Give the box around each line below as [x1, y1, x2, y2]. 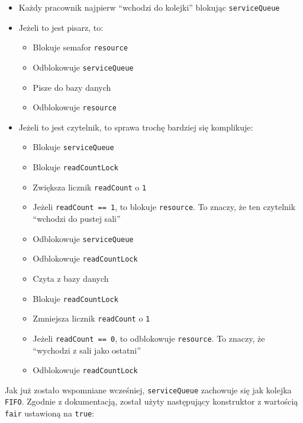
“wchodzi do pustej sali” [33, 212, 121, 225]
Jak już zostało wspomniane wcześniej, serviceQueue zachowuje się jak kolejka [5, 383, 292, 396]
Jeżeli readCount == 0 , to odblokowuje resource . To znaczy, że [33, 332, 265, 344]
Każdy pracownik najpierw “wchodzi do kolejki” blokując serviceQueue [18, 1, 280, 13]
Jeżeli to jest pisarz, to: [18, 21, 104, 33]
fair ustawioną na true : [5, 407, 95, 419]
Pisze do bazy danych [33, 81, 111, 93]
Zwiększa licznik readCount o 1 [33, 180, 147, 193]
